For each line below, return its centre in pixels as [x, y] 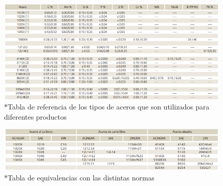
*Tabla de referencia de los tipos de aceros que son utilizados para [107, 106]
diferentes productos [35, 116]
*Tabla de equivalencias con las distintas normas [79, 178]
